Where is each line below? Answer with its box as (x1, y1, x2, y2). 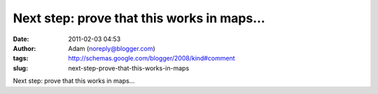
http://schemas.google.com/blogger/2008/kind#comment (68, 54, 235, 63)
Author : (13, 44, 36, 52)
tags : (13, 54, 29, 63)
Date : (13, 35, 29, 43)
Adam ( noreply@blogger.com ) (68, 44, 155, 52)
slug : (13, 63, 28, 72)
